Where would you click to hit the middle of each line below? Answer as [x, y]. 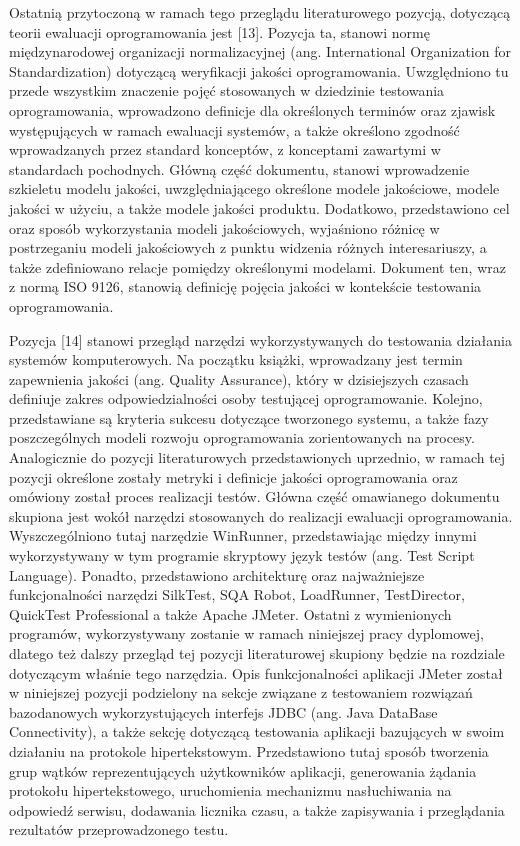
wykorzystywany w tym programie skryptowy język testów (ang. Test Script [242, 555]
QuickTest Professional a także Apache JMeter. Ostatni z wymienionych [230, 613]
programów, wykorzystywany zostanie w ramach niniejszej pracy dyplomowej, [246, 633]
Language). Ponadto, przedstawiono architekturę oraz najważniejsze [217, 574]
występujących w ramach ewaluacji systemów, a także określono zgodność [234, 129]
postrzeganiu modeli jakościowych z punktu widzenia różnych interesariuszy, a [248, 247]
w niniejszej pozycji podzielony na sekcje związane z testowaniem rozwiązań [241, 692]
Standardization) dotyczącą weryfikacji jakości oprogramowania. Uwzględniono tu [259, 70]
